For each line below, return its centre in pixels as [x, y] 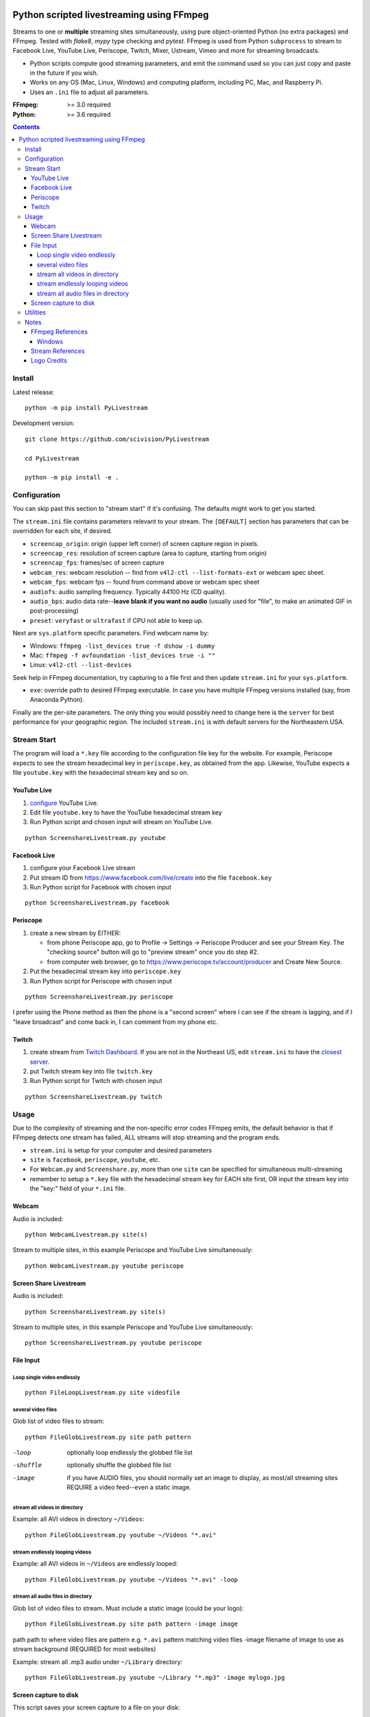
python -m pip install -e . [72, 478]
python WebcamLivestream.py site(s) [86, 1235]
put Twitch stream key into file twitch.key [91, 1071]
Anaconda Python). [57, 700]
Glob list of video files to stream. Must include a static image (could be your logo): [128, 1608]
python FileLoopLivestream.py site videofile [103, 1392]
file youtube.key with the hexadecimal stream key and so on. [101, 773]
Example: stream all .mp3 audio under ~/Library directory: [98, 1661]
